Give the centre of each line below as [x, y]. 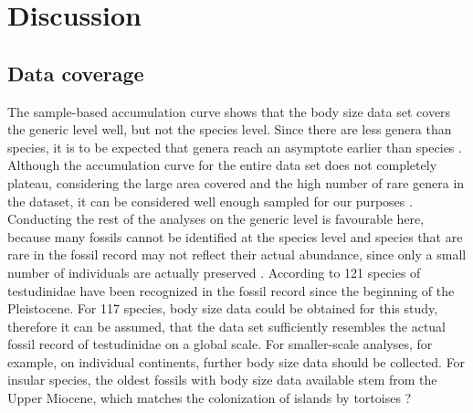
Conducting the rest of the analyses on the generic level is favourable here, [216, 219]
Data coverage [76, 73]
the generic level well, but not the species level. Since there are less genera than [230, 129]
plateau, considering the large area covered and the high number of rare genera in [236, 182]
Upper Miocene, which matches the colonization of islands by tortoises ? [210, 398]
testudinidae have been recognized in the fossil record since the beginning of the [231, 290]
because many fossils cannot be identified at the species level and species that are [235, 236]
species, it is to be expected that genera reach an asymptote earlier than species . [235, 147]
